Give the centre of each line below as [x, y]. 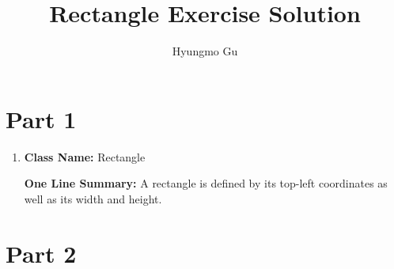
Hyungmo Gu [205, 51]
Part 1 [41, 118]
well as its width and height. [93, 198]
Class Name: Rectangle [85, 156]
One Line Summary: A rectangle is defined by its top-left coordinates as [206, 183]
